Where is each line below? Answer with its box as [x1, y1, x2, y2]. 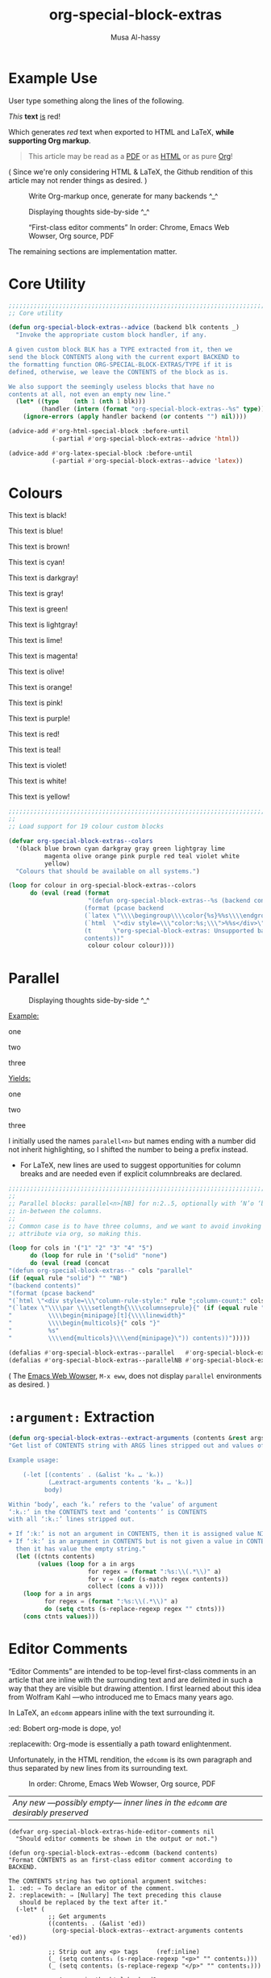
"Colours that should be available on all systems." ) [15, 867, 200, 875]
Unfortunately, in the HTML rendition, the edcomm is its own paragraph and [8, 1755, 252, 1764]
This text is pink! [8, 698, 63, 707]
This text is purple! [8, 714, 70, 724]
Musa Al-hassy [110, 32, 161, 42]
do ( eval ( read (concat [29, 1259, 110, 1267]
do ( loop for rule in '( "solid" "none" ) [29, 1252, 168, 1260]
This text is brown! [8, 542, 70, 552]
